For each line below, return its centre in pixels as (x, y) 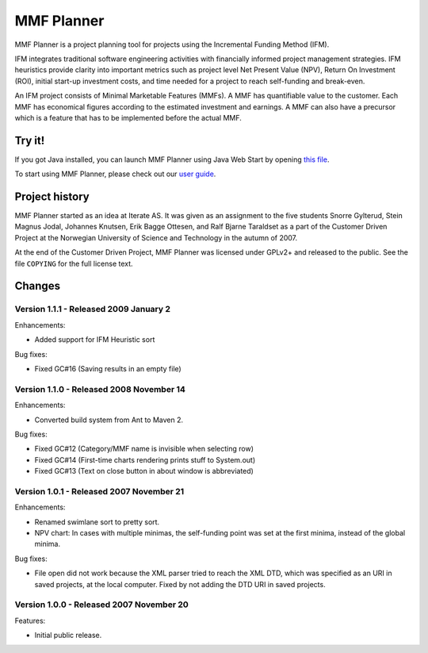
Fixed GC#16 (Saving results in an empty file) (108, 368)
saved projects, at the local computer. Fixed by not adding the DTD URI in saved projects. (180, 584)
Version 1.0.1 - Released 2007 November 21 (99, 491)
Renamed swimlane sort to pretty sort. (97, 522)
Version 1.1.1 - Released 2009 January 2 (92, 309)
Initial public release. (68, 636)
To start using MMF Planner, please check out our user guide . (115, 174)
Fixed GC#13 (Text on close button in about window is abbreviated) (144, 471)
